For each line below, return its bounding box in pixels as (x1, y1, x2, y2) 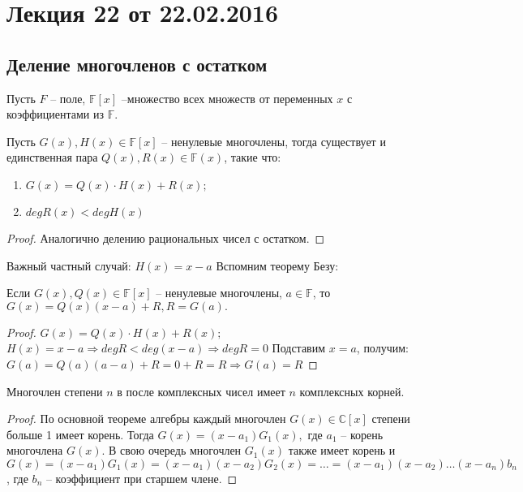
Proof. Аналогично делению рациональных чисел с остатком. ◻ (6, 229, 325, 246)
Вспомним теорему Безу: (216, 257, 339, 274)
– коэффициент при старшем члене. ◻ (45, 469, 238, 486)
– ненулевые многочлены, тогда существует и (161, 132, 386, 149)
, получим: (356, 339, 409, 356)
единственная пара (6, 149, 98, 166)
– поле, (50, 89, 86, 106)
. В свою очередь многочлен (101, 442, 242, 459)
